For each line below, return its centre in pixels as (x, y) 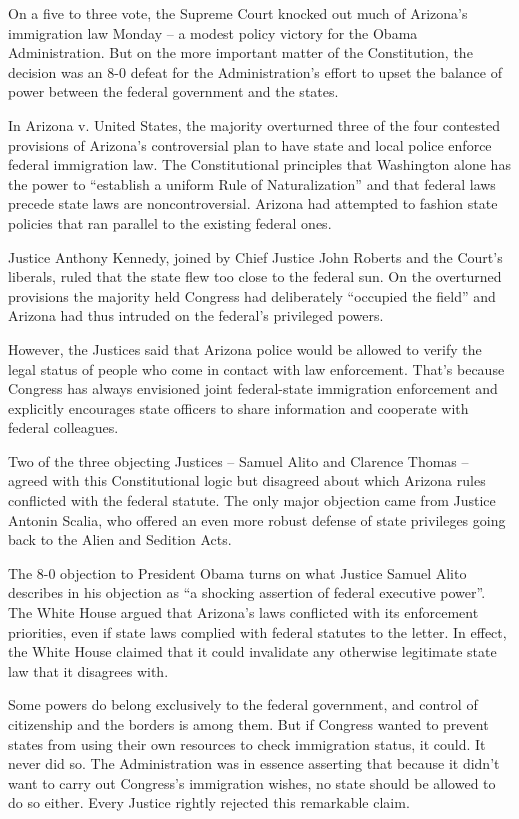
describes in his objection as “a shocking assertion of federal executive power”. (247, 592)
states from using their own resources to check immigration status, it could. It (247, 743)
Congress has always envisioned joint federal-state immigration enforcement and (253, 388)
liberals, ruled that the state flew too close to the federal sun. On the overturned (255, 276)
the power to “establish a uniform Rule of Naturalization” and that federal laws (252, 183)
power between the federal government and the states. (173, 91)
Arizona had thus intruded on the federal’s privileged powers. (196, 315)
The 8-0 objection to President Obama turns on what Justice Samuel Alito (237, 572)
